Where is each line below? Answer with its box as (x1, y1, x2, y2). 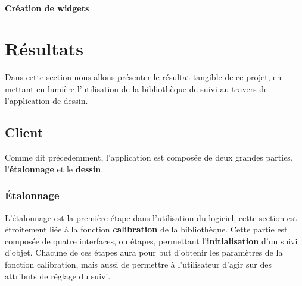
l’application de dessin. (5, 94, 88, 106)
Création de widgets (5, 1, 89, 14)
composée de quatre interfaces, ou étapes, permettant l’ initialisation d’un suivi (5, 234, 298, 247)
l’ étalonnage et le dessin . (5, 162, 104, 175)
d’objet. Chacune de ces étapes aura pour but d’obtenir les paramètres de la (5, 246, 283, 259)
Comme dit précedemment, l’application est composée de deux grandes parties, (5, 151, 293, 164)
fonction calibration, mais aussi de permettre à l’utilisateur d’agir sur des (5, 258, 272, 271)
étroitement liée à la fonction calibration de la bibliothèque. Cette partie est (5, 223, 288, 235)
